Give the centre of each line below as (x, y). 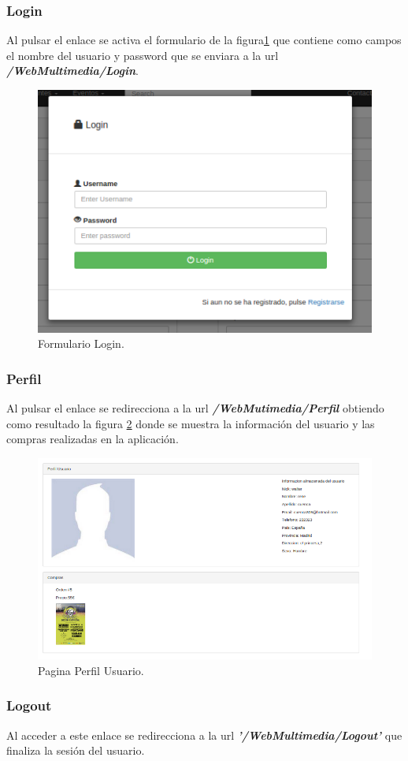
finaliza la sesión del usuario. (76, 750)
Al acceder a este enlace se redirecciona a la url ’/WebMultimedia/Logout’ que (204, 735)
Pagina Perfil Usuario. (91, 670)
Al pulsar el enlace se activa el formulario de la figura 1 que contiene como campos (204, 40)
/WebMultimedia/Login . (72, 71)
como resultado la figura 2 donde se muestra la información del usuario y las (191, 423)
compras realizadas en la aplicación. (93, 439)
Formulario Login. (81, 343)
